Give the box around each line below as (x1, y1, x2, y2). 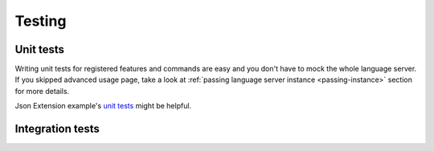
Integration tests (14, 122, 100, 136)
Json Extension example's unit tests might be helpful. (14, 101, 192, 111)
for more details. (14, 86, 70, 96)
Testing (14, 12, 67, 30)
